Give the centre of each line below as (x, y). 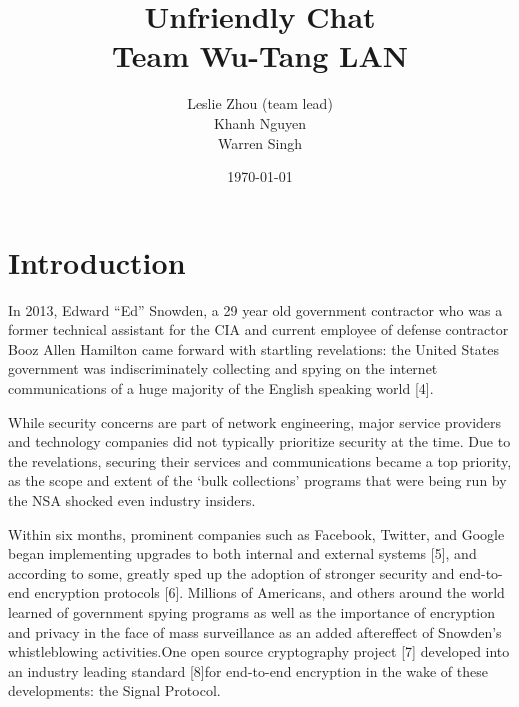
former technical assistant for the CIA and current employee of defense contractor (258, 329)
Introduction (97, 261)
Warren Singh (260, 142)
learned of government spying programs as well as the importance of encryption (252, 611)
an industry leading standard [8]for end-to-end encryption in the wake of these (248, 670)
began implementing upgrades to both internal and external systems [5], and (242, 553)
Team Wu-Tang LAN (260, 55)
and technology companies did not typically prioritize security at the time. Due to (259, 441)
